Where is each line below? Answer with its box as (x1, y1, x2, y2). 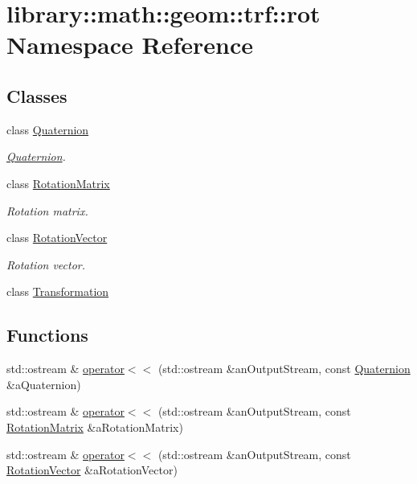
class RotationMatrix (6, 174, 110, 191)
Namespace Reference (6, 28, 253, 61)
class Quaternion (6, 121, 89, 137)
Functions (6, 322, 88, 347)
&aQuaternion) (6, 375, 81, 392)
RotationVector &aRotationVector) (6, 461, 178, 478)
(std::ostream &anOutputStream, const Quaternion (157, 360, 411, 377)
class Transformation (6, 283, 109, 300)
